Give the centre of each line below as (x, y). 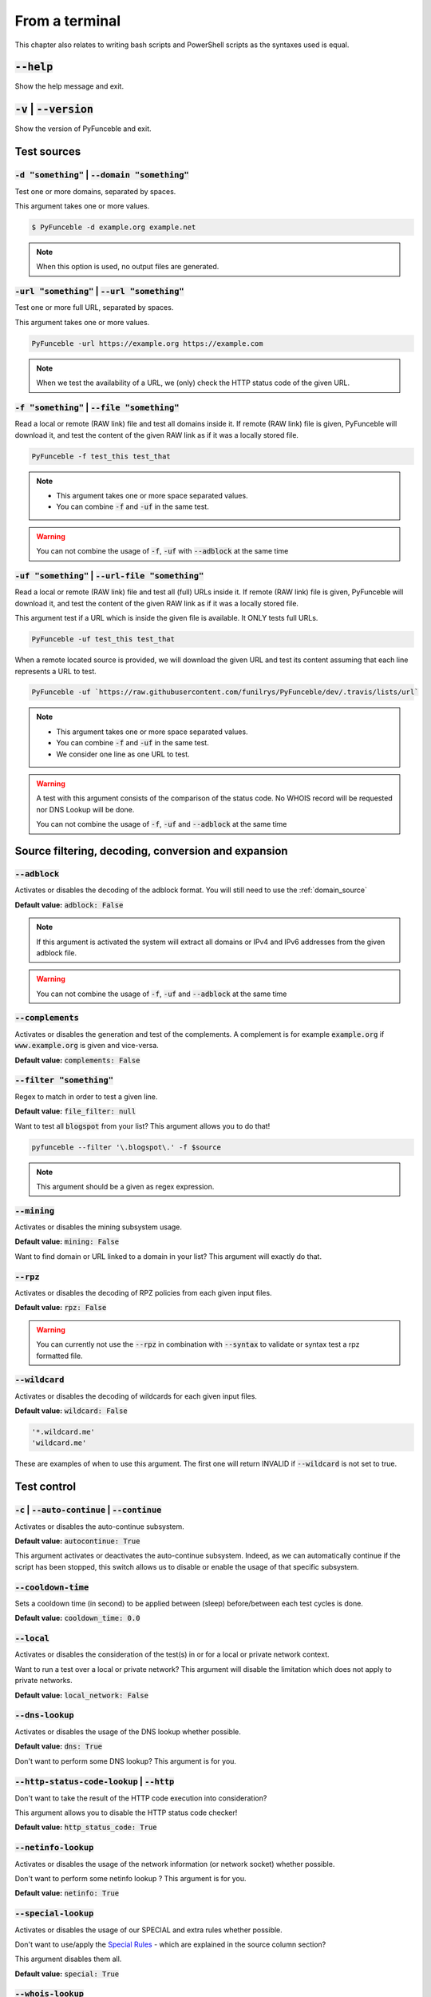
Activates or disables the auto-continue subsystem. (99, 1527)
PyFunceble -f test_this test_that (101, 456)
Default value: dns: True (59, 1746)
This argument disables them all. (68, 1959)
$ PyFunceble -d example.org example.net (114, 227)
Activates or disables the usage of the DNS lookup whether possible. (128, 1731)
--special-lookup (54, 1914)
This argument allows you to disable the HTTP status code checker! (126, 1812)
